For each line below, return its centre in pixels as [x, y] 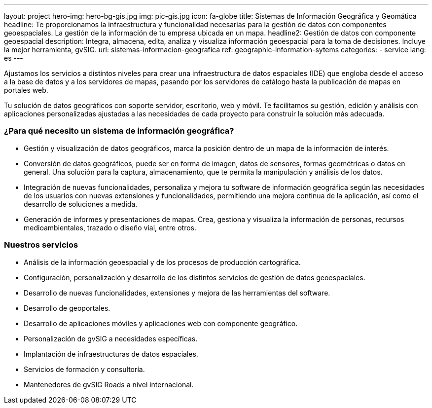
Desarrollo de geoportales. [67, 308]
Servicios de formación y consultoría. [84, 369]
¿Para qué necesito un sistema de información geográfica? [119, 131]
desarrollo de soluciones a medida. [81, 204]
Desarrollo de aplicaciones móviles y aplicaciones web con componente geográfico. [161, 323]
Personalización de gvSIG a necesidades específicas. [111, 338]
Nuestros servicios [41, 245]
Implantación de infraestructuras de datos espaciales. [111, 354]
